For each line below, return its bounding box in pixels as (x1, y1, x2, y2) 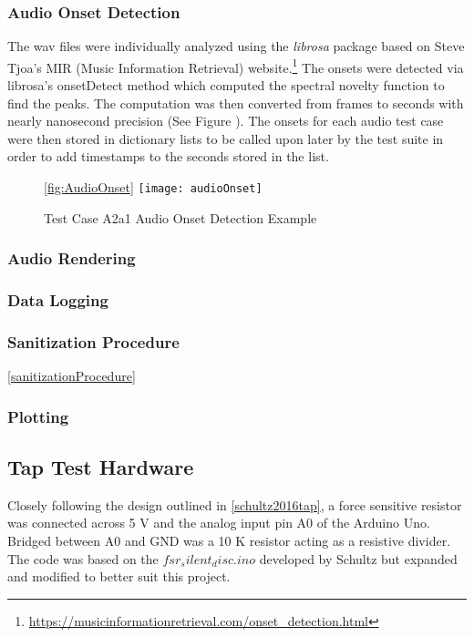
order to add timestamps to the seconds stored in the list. (7, 147, 329, 166)
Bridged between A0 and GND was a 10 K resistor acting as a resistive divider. (7, 531, 451, 550)
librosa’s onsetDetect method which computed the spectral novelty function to (7, 76, 445, 95)
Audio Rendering (7, 247, 136, 270)
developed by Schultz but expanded (259, 549, 458, 568)
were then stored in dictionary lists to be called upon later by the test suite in (7, 128, 444, 148)
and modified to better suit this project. (7, 567, 231, 586)
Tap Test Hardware (7, 453, 194, 481)
